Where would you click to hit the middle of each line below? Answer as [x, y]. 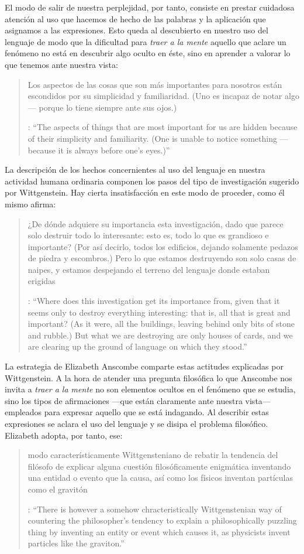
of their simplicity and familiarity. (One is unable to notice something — [158, 138]
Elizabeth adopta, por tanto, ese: [64, 435]
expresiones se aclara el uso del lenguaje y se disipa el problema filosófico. [137, 423]
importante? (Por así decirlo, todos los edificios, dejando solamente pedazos [163, 246]
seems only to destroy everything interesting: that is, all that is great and [159, 312]
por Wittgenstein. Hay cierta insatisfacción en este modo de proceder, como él [145, 192]
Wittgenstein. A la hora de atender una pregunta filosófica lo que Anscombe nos [148, 377]
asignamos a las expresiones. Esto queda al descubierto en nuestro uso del [137, 30]
